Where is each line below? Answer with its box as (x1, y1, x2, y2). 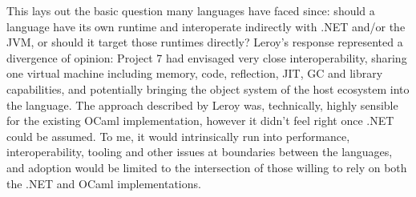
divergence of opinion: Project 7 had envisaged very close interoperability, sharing (6, 49, 407, 66)
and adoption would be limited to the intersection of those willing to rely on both (6, 159, 407, 175)
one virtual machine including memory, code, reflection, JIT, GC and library (6, 65, 383, 82)
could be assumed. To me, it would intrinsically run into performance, (6, 127, 350, 144)
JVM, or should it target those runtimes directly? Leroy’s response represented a (6, 34, 403, 50)
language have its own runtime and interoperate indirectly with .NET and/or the (6, 18, 406, 34)
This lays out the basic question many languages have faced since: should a (6, 2, 375, 18)
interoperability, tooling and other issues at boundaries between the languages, (6, 143, 393, 160)
